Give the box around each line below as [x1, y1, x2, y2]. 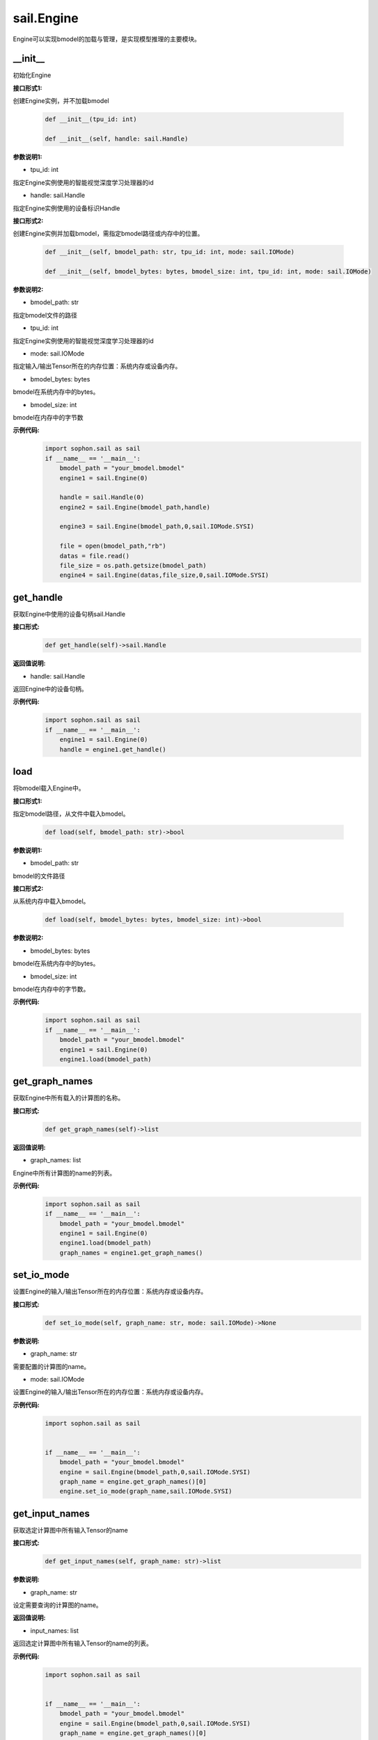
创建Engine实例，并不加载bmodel [13, 97, 109, 105]
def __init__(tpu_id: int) [45, 116, 137, 123]
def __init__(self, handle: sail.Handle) [45, 135, 189, 143]
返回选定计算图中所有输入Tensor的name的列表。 [13, 1639, 152, 1647]
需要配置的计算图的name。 [13, 1362, 90, 1370]
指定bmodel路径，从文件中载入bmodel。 [13, 809, 129, 818]
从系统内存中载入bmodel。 [13, 897, 90, 905]
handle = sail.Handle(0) [59, 493, 145, 501]
